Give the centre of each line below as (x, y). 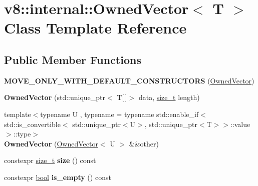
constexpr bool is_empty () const (58, 177)
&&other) (144, 143)
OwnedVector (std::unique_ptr (55, 97)
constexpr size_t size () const (50, 160)
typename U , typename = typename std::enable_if (119, 114)
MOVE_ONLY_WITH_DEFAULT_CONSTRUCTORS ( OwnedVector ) (129, 80)
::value (240, 124)
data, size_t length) (169, 97)
